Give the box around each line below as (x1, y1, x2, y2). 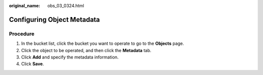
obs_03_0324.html (47, 3, 85, 8)
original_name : (9, 3, 40, 8)
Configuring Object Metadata (9, 15, 100, 24)
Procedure (9, 30, 35, 37)
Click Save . (21, 61, 44, 67)
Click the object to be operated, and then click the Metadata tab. (21, 47, 151, 53)
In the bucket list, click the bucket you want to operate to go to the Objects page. (21, 40, 185, 46)
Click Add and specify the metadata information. (21, 54, 119, 60)
